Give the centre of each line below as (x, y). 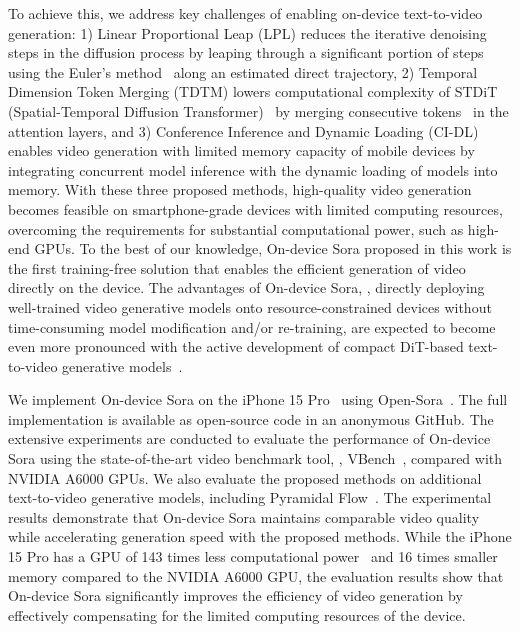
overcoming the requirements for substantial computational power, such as (236, 228)
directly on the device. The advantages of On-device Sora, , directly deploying (246, 287)
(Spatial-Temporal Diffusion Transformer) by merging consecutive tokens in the (258, 110)
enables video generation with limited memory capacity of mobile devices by (241, 150)
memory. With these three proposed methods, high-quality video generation (240, 189)
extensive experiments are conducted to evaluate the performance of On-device (249, 438)
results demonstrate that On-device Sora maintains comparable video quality (244, 516)
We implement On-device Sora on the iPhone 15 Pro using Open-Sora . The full (258, 399)
